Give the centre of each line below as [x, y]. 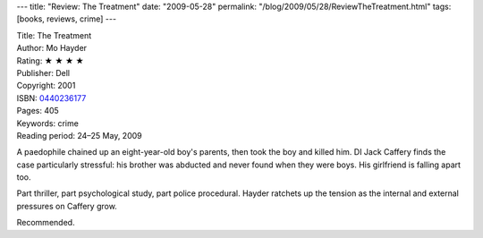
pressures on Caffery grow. [67, 206]
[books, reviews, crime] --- [66, 19]
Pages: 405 [38, 111]
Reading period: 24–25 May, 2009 [79, 135]
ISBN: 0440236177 [51, 98]
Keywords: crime [48, 123]
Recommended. [46, 223]
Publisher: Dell [43, 72]
